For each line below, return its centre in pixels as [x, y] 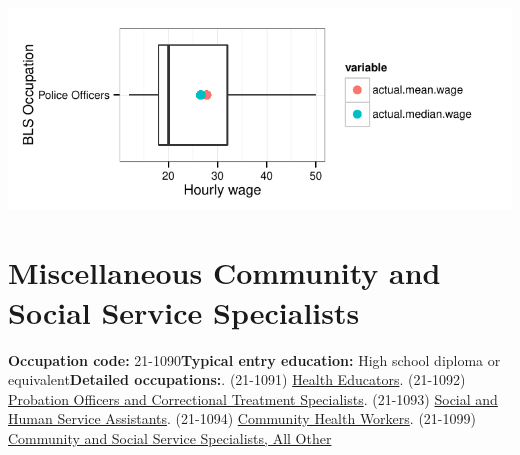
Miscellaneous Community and [224, 272]
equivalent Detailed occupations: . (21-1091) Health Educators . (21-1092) [237, 379]
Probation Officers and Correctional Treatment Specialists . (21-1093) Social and [253, 398]
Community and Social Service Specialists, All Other [170, 437]
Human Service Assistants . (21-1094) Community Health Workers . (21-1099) [242, 418]
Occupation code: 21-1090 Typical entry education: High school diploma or [254, 359]
